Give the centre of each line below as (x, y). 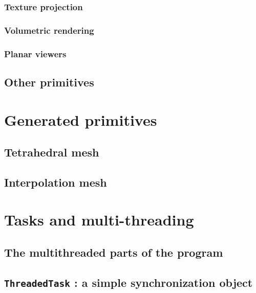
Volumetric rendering (49, 30)
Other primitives (49, 82)
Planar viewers (35, 53)
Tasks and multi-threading (99, 220)
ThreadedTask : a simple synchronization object (129, 282)
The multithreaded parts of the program (114, 252)
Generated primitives (81, 119)
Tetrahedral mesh (52, 152)
